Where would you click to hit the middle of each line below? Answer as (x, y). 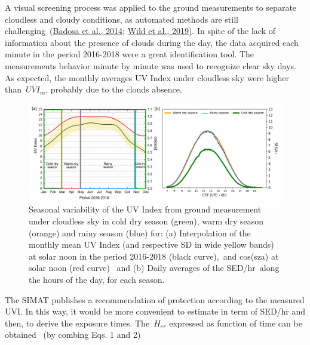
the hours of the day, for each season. (97, 280)
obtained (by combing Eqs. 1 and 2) (73, 335)
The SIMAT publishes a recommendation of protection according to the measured (155, 299)
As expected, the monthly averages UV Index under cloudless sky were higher (147, 77)
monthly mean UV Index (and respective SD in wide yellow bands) (151, 244)
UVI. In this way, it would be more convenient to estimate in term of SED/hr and (155, 311)
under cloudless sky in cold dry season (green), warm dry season (146, 221)
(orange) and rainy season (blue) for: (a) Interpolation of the (140, 232)
